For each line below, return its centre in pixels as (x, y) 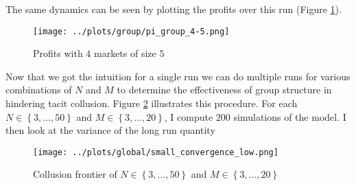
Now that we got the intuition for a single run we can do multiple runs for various (178, 76)
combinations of (39, 90)
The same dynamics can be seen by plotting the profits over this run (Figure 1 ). (174, 9)
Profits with (58, 53)
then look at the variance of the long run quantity (110, 130)
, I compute (189, 116)
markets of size (125, 53)
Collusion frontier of (75, 174)
